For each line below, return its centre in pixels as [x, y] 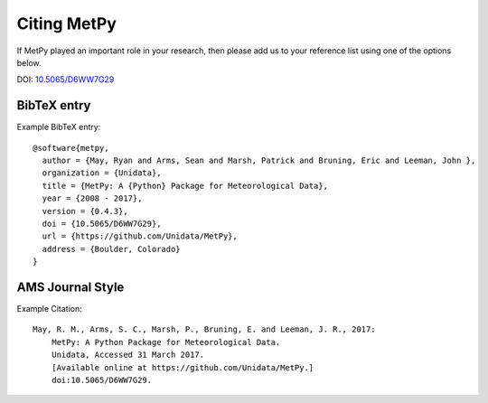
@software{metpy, [71, 148]
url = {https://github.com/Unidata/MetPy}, [140, 236]
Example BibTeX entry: [59, 127]
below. [29, 62]
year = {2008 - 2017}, [92, 198]
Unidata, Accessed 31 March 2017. [128, 355]
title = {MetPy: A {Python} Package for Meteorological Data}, [185, 186]
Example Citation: [50, 309]
